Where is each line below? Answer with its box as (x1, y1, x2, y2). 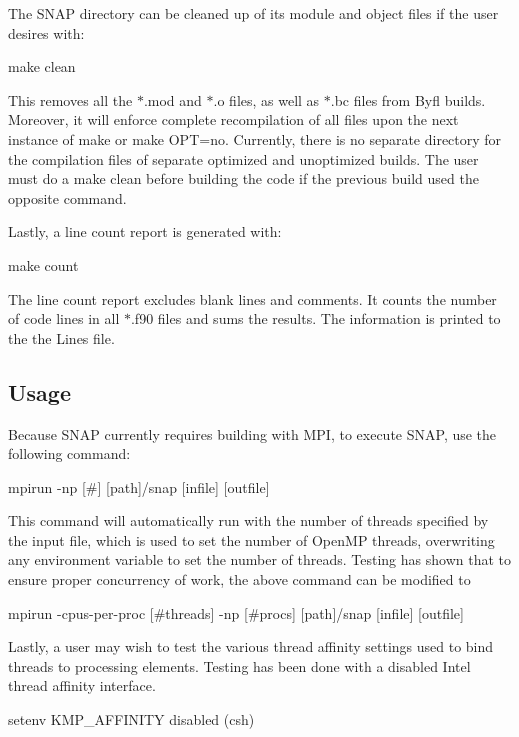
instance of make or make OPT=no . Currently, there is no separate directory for (8, 128, 502, 149)
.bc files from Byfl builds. (330, 89, 486, 110)
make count (8, 254, 79, 275)
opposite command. (8, 187, 127, 208)
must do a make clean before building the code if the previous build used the (8, 168, 479, 189)
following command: (8, 443, 131, 464)
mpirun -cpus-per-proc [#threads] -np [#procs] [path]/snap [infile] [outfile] (8, 602, 464, 623)
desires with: (8, 22, 85, 43)
